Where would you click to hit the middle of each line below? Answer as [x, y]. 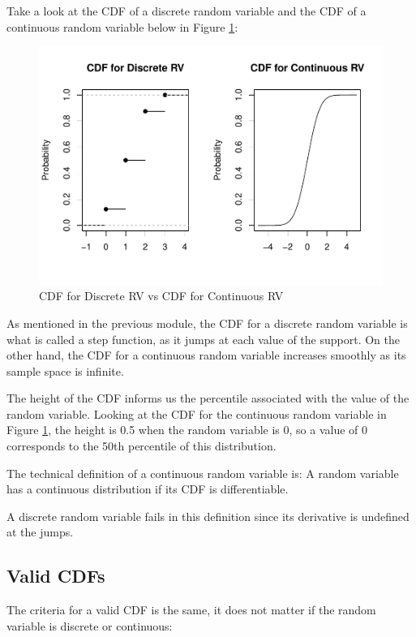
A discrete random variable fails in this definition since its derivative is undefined [208, 516]
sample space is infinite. [65, 370]
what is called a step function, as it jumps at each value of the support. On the [203, 339]
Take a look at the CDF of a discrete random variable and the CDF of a [187, 11]
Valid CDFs [56, 576]
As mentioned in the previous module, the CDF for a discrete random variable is [207, 323]
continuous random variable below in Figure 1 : [122, 26]
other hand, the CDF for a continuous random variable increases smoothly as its [206, 355]
